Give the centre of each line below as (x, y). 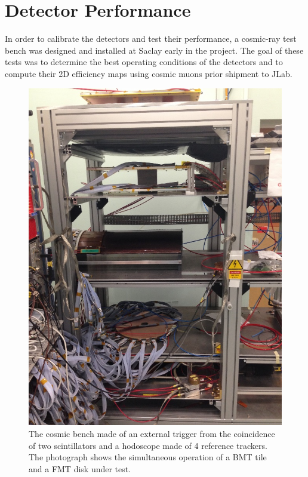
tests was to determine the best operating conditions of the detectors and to (144, 62)
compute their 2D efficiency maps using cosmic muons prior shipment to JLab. (149, 73)
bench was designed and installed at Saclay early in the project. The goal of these (154, 50)
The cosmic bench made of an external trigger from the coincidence (152, 433)
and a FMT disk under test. (80, 468)
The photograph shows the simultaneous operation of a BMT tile (148, 457)
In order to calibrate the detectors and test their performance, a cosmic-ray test (151, 39)
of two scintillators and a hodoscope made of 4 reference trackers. (148, 445)
